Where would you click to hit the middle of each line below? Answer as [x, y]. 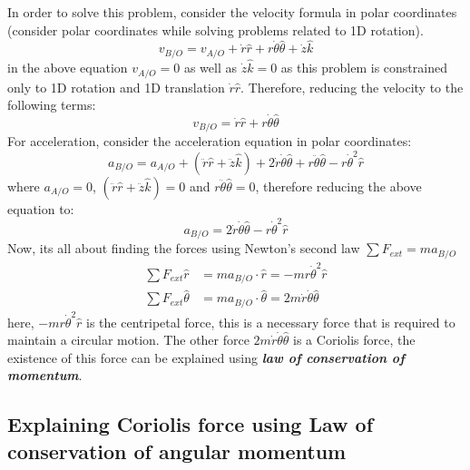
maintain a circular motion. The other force [128, 340]
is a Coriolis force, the [354, 340]
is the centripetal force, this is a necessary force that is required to [271, 322]
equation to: [41, 208]
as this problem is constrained [364, 68]
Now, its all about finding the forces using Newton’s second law [184, 248]
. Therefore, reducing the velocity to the [352, 87]
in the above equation [68, 68]
